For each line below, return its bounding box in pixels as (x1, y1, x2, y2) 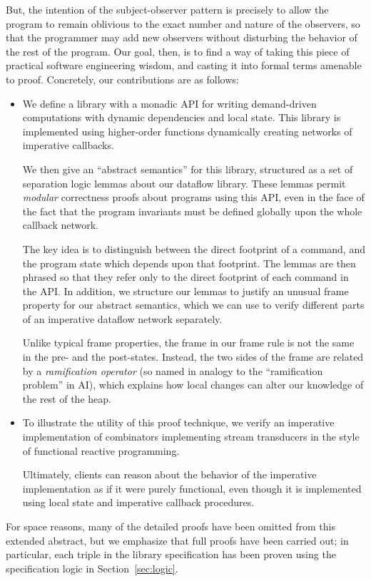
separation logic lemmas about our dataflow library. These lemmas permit (22, 175, 346, 190)
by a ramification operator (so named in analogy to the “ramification (22, 363, 323, 378)
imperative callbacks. (22, 138, 114, 153)
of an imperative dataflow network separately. (22, 311, 223, 326)
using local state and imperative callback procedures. (22, 495, 255, 510)
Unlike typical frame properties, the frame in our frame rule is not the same (22, 335, 355, 350)
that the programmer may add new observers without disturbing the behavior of (6, 30, 357, 45)
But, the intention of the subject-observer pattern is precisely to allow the (6, 2, 329, 16)
